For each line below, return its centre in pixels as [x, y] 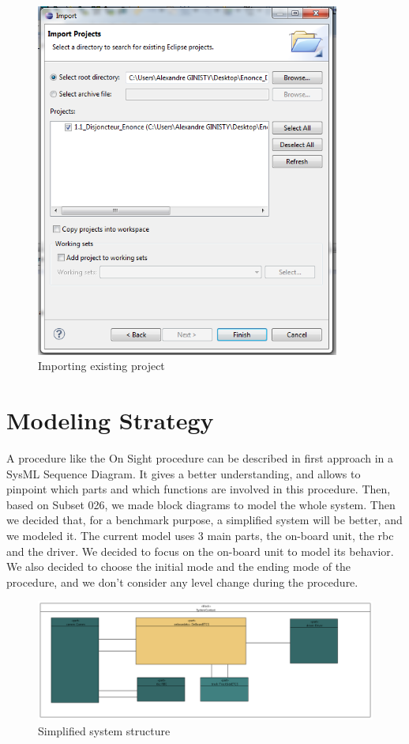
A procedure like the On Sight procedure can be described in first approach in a [200, 458]
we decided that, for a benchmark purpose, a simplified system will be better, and [204, 520]
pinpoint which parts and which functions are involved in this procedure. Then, [199, 489]
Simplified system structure [104, 730]
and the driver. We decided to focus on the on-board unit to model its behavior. [200, 551]
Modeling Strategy [110, 420]
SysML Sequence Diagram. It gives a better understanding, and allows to [184, 473]
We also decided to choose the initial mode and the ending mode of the [179, 566]
